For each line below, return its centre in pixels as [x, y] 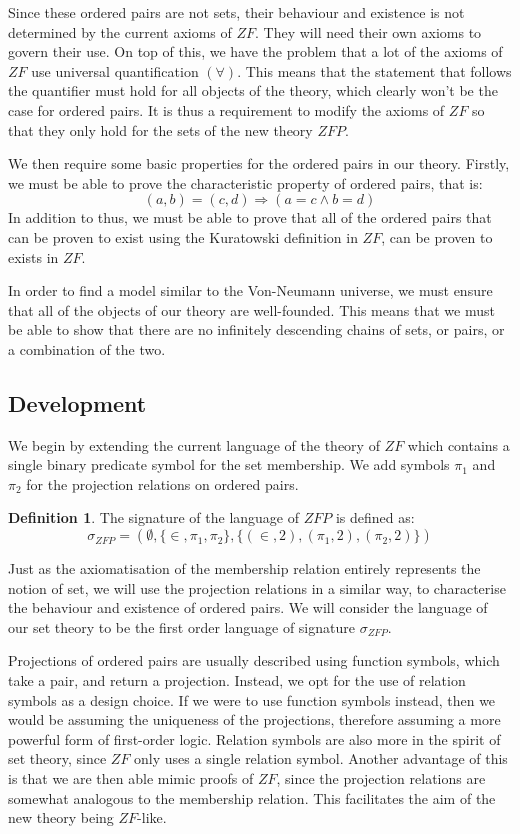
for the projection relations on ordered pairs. [162, 483]
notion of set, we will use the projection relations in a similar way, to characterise [257, 587]
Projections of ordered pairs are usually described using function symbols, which [254, 660]
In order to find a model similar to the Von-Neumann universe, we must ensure [250, 290]
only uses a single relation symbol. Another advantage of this [321, 758]
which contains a [458, 444]
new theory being [61, 817]
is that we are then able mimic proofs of [131, 778]
